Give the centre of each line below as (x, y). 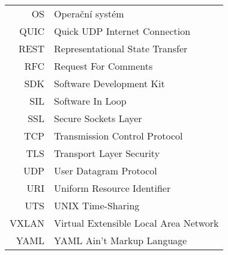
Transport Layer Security (107, 153)
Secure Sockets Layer (98, 118)
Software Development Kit (109, 83)
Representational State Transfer (121, 48)
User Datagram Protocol (106, 171)
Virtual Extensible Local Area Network (136, 223)
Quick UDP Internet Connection (122, 31)
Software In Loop (90, 101)
